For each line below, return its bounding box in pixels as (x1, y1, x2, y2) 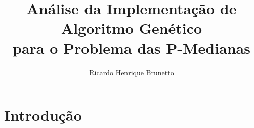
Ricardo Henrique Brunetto (89, 67, 174, 77)
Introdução (4, 105, 82, 125)
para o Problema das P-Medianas (13, 37, 250, 58)
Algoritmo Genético (61, 18, 202, 38)
